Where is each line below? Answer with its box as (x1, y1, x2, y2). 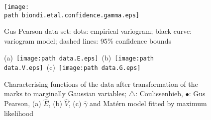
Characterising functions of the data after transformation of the (4, 78, 198, 89)
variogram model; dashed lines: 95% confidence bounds (4, 35, 171, 46)
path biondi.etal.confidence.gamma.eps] (4, 11, 140, 19)
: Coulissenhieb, (135, 88, 183, 99)
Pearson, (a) (4, 98, 41, 109)
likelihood (4, 108, 34, 118)
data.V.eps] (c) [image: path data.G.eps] (4, 62, 141, 72)
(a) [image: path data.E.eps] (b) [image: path (4, 52, 154, 62)
